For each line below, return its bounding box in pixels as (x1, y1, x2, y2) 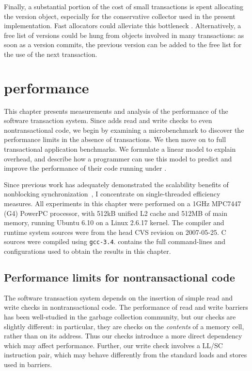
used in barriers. (4, 359, 52, 370)
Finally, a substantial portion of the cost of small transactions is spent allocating (4, 1, 244, 11)
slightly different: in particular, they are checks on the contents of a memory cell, (4, 321, 244, 331)
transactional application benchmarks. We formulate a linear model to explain (4, 144, 236, 154)
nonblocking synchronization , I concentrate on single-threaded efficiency (4, 189, 220, 199)
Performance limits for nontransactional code (4, 270, 235, 285)
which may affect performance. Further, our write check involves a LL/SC (4, 340, 223, 350)
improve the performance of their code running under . (4, 163, 167, 173)
